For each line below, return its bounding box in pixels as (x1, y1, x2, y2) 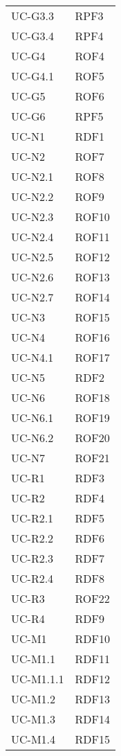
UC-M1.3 (11, 711, 56, 727)
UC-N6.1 (11, 410, 54, 425)
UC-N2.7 (11, 289, 54, 305)
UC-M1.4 (11, 731, 56, 747)
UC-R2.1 (11, 510, 54, 526)
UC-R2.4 (11, 570, 54, 586)
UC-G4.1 (11, 68, 54, 84)
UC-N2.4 (11, 229, 54, 245)
